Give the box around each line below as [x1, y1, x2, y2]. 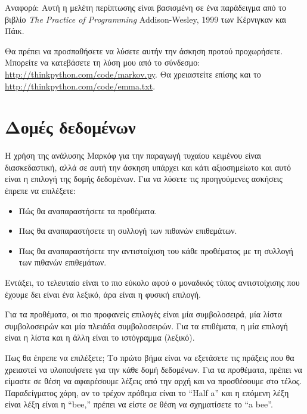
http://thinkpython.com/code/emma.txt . [5, 79, 156, 92]
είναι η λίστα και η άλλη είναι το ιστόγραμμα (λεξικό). [5, 331, 195, 344]
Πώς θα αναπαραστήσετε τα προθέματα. [18, 204, 157, 217]
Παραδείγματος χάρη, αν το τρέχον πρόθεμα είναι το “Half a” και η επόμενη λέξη [5, 386, 289, 398]
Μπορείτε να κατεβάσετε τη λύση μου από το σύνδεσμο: [5, 56, 200, 69]
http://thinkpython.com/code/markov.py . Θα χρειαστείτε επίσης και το [5, 67, 261, 80]
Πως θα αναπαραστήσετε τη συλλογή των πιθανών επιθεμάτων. [18, 224, 237, 237]
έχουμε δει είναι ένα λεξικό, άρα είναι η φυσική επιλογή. [5, 288, 201, 300]
